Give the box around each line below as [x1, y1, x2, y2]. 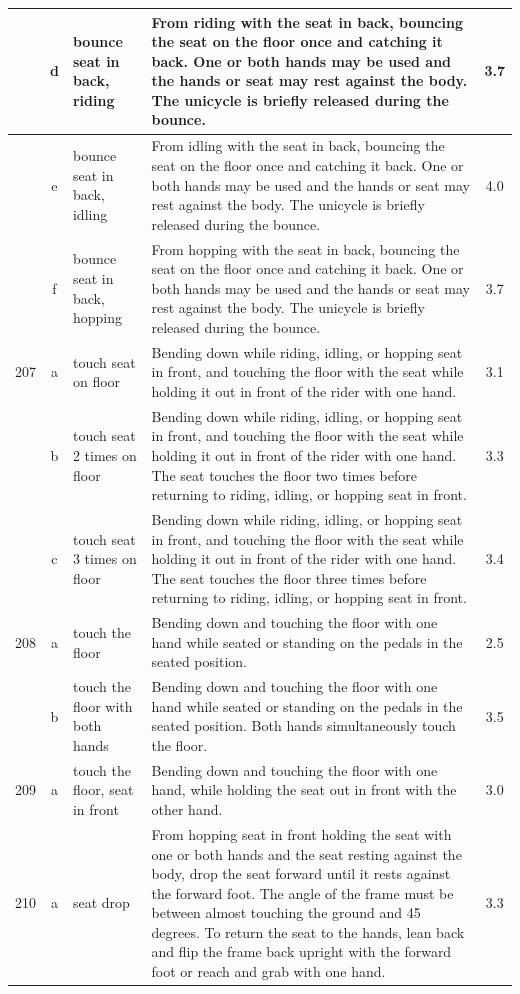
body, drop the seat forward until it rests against [151, 863, 451, 884]
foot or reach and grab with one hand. [151, 961, 386, 982]
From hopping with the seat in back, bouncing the [151, 238, 460, 259]
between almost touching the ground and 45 [151, 902, 421, 923]
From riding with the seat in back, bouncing [151, 11, 463, 32]
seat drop [72, 892, 130, 913]
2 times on [72, 444, 137, 465]
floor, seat [72, 779, 134, 800]
